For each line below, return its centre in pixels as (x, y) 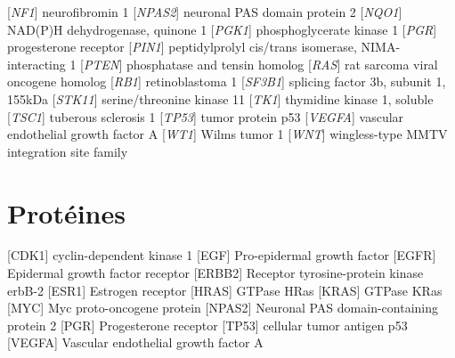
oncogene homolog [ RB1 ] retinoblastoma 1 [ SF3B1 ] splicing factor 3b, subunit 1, (227, 81)
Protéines (66, 212)
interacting (37, 64)
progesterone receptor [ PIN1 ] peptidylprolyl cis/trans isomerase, (182, 47)
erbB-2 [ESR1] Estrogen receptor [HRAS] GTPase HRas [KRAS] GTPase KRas (225, 290)
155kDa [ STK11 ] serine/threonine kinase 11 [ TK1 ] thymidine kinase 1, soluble (220, 98)
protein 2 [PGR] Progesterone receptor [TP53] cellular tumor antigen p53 (207, 325)
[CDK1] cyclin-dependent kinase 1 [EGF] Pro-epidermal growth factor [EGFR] (222, 255)
